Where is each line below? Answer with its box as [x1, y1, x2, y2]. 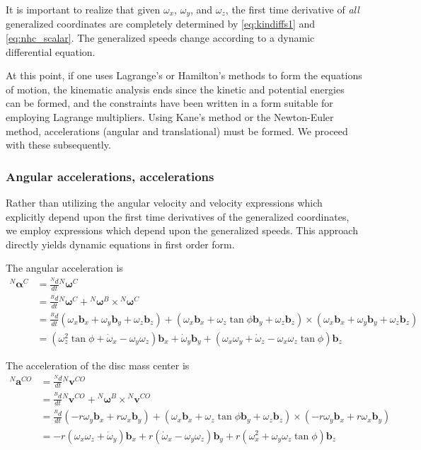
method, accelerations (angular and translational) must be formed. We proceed [6, 123, 348, 138]
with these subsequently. [6, 137, 111, 152]
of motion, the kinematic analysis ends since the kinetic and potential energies [6, 81, 345, 96]
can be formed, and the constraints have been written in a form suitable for [6, 96, 333, 110]
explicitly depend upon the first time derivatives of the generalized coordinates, [6, 209, 350, 224]
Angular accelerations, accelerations [6, 167, 214, 185]
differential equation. [6, 44, 96, 59]
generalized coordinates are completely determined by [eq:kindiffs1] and [6, 16, 316, 31]
